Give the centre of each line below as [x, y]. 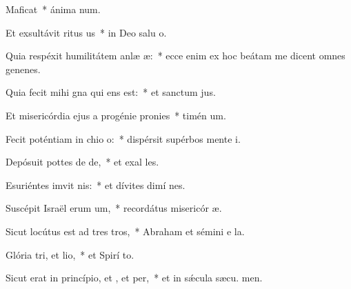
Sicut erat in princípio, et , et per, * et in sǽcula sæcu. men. [134, 278]
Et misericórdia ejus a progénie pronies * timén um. [116, 115]
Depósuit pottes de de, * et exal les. [82, 162]
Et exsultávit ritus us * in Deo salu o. [86, 32]
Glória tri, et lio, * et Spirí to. [70, 254]
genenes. [23, 69]
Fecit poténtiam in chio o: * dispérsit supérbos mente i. [123, 138]
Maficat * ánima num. [53, 9]
